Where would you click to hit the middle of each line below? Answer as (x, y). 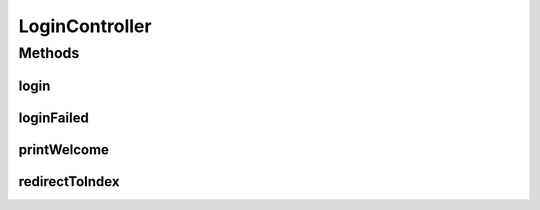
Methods (49, 53)
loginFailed (53, 117)
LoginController (85, 26)
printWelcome (64, 149)
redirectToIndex (69, 181)
